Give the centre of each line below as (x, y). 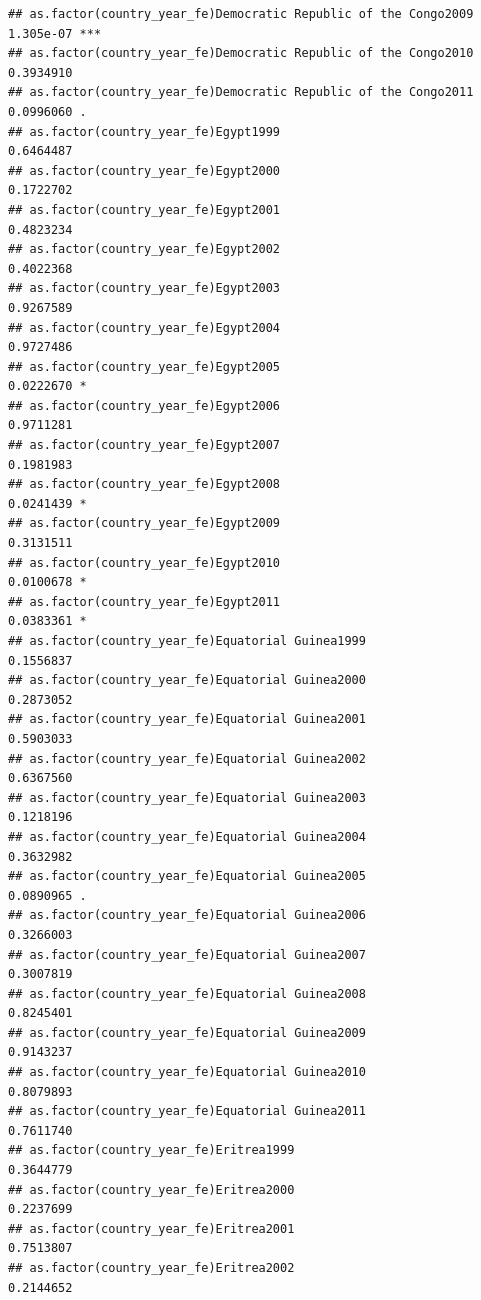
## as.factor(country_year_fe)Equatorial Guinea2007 (187, 954)
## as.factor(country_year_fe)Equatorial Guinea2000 (187, 680)
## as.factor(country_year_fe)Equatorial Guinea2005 (187, 876)
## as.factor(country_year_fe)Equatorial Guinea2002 (187, 758)
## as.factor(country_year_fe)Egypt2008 (144, 484)
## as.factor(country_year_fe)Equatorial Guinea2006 (187, 915)
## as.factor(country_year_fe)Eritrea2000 (151, 1189)
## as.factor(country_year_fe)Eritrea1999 (151, 1150)
